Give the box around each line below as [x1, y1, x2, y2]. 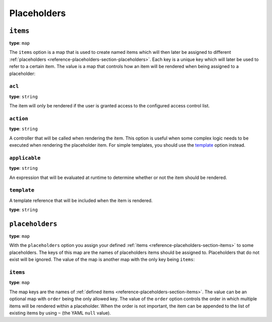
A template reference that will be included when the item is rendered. [9, 197, 153, 204]
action [9, 115, 29, 122]
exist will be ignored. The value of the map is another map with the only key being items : [9, 256, 195, 263]
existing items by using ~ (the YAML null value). [9, 310, 111, 316]
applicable [9, 154, 41, 161]
